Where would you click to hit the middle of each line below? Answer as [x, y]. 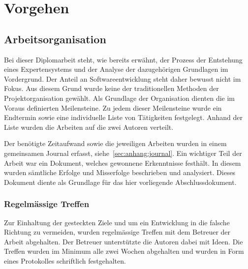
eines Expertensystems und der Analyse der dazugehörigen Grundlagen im [116, 69]
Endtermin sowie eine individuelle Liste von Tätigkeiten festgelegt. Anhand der [123, 117]
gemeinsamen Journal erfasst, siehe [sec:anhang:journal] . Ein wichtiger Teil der [123, 153]
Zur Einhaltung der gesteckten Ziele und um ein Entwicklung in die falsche [117, 222]
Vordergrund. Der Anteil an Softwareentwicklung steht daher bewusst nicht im [123, 78]
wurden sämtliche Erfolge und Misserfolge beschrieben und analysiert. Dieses [120, 172]
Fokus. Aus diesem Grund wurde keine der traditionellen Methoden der [111, 88]
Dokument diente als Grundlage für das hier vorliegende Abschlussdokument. [120, 182]
